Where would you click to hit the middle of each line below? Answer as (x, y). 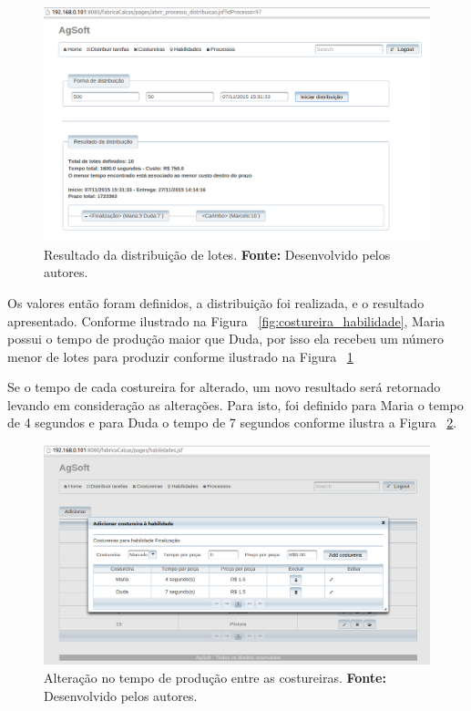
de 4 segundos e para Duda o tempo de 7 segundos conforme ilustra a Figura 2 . (232, 422)
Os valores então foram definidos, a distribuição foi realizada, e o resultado (216, 302)
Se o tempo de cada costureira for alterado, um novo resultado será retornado (224, 387)
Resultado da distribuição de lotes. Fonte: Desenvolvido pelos (217, 254)
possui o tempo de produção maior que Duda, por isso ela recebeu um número (226, 339)
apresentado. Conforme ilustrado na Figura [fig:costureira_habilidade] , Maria (226, 320)
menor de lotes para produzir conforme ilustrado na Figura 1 (180, 356)
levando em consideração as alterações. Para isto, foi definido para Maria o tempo (235, 404)
